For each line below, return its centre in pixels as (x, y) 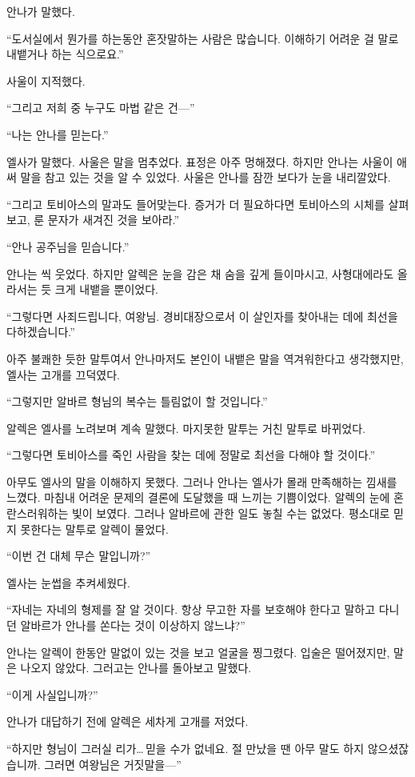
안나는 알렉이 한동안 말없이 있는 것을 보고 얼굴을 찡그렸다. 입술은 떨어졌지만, (198, 652)
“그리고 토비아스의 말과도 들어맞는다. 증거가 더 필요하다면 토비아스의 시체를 (196, 204)
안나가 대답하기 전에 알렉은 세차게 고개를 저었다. (128, 721)
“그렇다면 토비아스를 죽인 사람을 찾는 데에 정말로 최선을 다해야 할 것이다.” (191, 455)
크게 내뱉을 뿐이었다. (106, 289)
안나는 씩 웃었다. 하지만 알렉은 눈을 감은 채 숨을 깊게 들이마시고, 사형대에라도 (200, 273)
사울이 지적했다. (46, 80)
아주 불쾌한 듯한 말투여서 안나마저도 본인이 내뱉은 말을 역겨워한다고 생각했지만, (205, 358)
